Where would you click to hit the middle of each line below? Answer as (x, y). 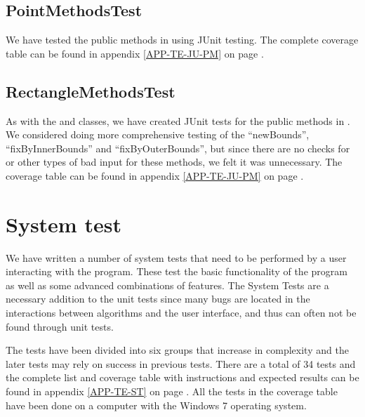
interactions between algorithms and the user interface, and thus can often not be (181, 313)
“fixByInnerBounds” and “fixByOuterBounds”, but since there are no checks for (178, 148)
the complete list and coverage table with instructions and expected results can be (182, 377)
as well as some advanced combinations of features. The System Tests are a (167, 285)
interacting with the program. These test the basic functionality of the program (177, 271)
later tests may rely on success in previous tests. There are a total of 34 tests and (181, 363)
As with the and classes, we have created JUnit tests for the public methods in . (178, 120)
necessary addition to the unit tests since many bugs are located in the (158, 299)
